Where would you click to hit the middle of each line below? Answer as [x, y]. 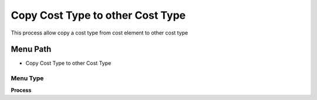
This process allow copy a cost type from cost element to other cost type [100, 33]
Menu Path [31, 49]
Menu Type [27, 78]
